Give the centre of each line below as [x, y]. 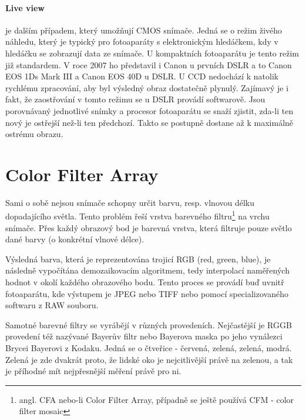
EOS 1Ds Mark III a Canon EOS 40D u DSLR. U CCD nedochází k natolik [142, 76]
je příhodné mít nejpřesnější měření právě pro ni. [93, 371]
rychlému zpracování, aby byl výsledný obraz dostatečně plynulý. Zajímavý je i [147, 87]
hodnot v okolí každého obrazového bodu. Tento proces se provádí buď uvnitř [145, 282]
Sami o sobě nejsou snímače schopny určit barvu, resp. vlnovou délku [130, 202]
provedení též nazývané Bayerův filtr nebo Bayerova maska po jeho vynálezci [144, 336]
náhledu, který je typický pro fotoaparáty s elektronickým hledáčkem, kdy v [142, 41]
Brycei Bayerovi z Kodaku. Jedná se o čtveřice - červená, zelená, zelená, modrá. [149, 348]
